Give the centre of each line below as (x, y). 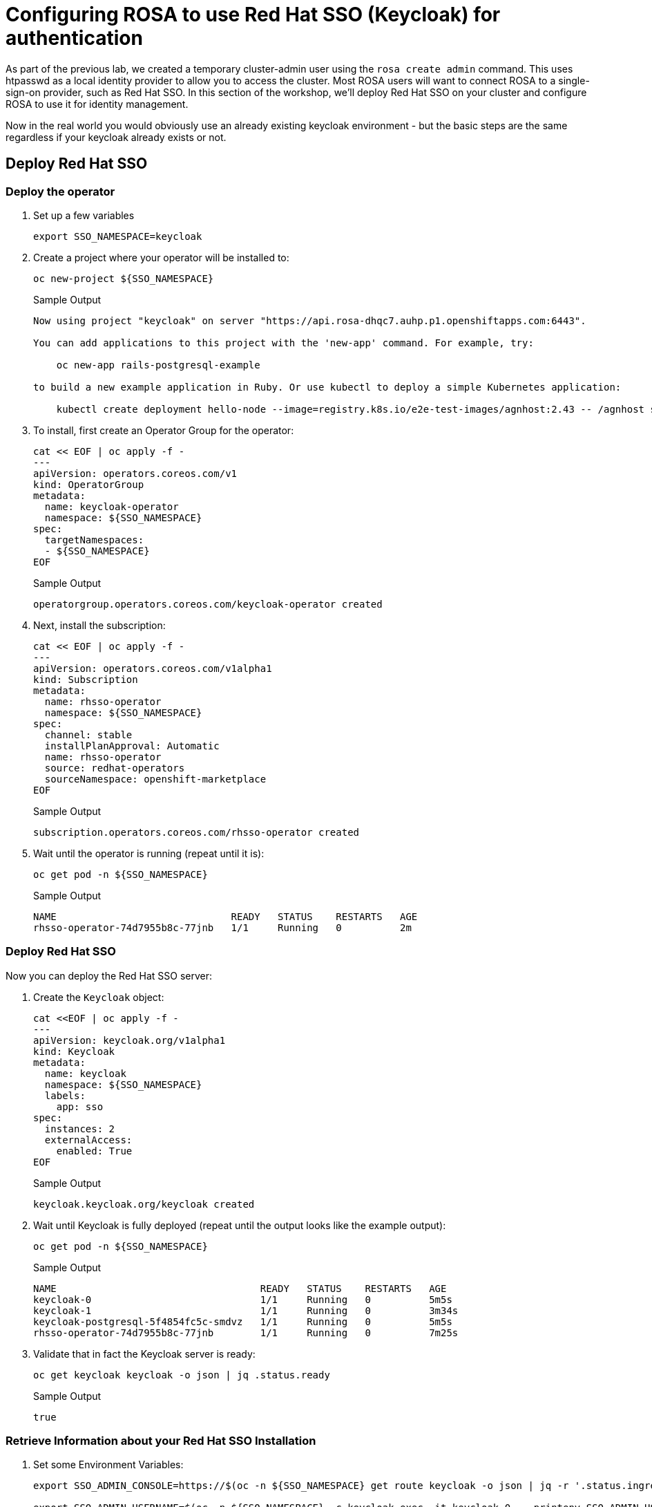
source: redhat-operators (115, 768)
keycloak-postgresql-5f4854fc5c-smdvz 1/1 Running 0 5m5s (243, 1321)
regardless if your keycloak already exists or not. (116, 137)
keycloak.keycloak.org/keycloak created (144, 1204)
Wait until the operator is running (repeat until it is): (149, 853)
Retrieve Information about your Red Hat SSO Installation (161, 1441)
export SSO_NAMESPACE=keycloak (118, 236)
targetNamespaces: (94, 540)
